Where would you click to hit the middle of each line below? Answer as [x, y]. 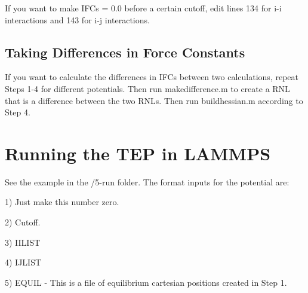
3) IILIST [23, 242]
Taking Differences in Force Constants [125, 52]
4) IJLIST [23, 262]
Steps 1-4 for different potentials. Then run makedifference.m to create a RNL [147, 88]
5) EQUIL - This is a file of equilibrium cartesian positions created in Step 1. [146, 282]
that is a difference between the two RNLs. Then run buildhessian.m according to [154, 100]
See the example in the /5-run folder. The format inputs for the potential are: [147, 181]
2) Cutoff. [23, 222]
